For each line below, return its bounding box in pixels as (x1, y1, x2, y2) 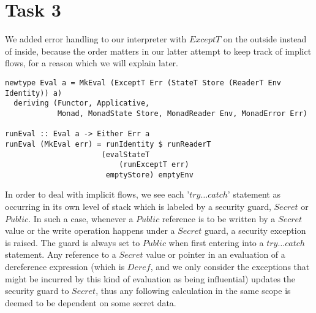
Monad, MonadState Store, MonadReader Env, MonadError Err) (57, 109, 307, 118)
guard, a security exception (204, 224, 306, 237)
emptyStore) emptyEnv (105, 170, 194, 179)
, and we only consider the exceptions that (150, 260, 310, 273)
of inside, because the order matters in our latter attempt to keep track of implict (5, 44, 312, 57)
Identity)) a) (5, 88, 62, 98)
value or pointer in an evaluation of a (146, 248, 285, 261)
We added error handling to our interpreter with (5, 33, 187, 45)
